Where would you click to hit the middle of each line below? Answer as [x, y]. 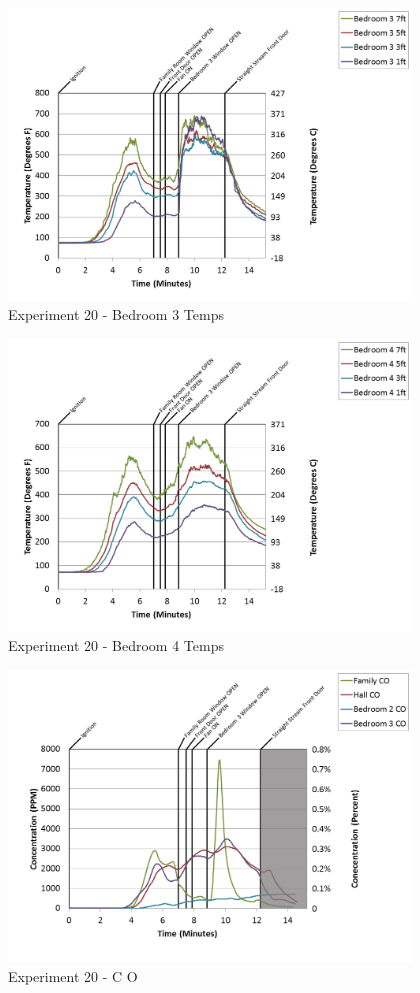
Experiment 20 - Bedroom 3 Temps [116, 314]
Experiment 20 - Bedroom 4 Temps [116, 645]
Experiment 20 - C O [73, 976]
